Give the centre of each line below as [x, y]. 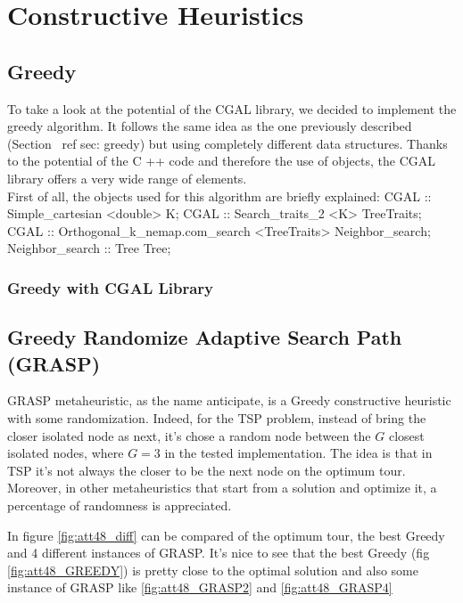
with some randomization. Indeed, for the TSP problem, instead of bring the [217, 417]
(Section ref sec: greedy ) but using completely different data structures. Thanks [227, 143]
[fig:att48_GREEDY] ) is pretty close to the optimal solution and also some [213, 570]
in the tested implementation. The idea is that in [298, 453]
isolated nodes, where [66, 453]
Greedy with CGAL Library [111, 287]
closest [406, 435]
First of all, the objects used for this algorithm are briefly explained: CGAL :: [219, 196]
